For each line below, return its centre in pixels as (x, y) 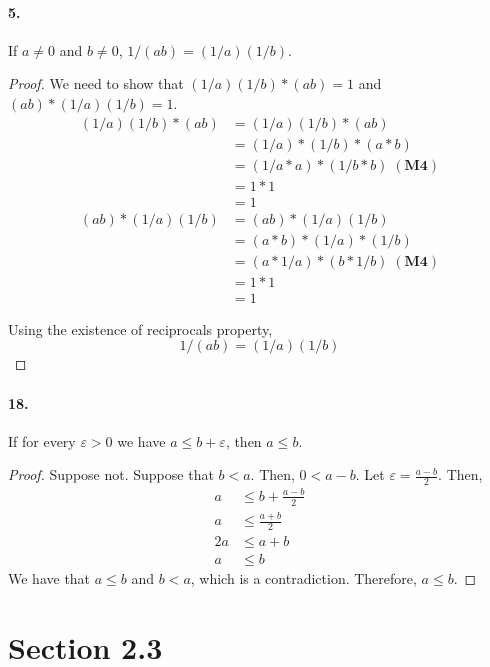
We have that (49, 577)
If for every (42, 440)
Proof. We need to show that (96, 83)
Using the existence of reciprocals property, (140, 328)
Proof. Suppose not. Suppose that (111, 474)
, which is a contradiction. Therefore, (303, 577)
